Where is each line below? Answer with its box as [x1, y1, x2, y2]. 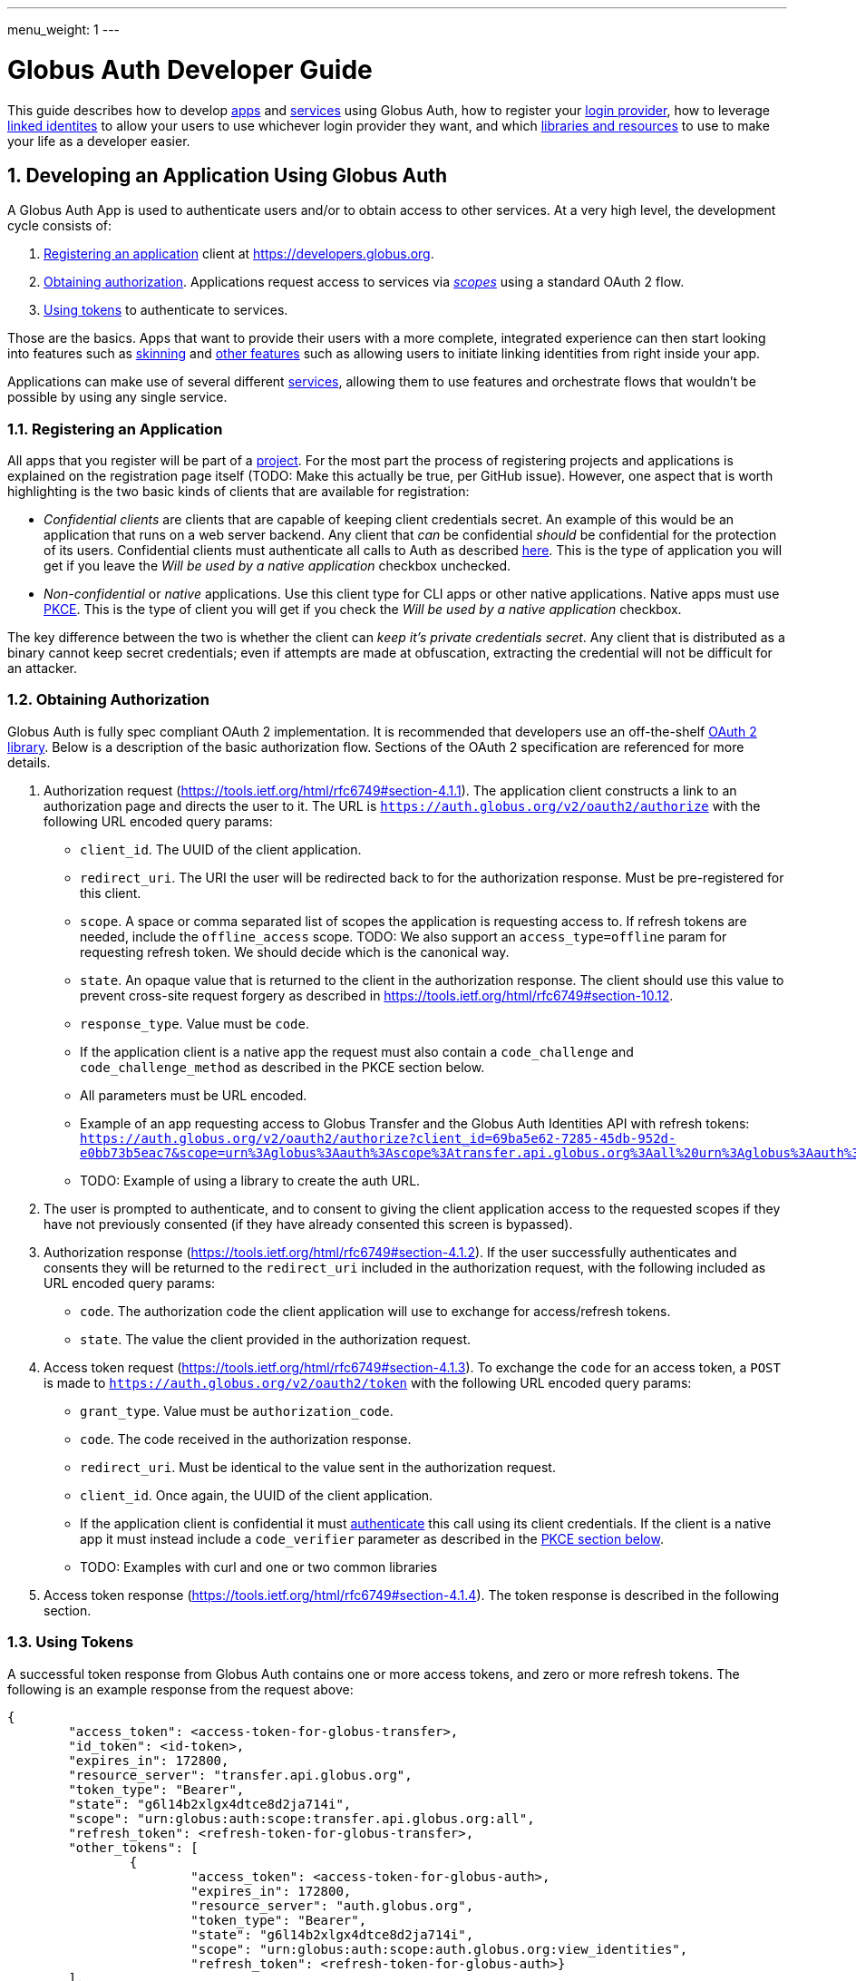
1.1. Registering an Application [7, 419, 223, 438]
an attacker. [7, 660, 77, 677]
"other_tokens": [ [68, 1839, 199, 1855]
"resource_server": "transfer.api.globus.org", [68, 1767, 413, 1782]
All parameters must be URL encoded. [80, 1087, 307, 1103]
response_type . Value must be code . [80, 1015, 310, 1031]
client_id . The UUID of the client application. [80, 841, 362, 857]
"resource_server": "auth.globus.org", [190, 1898, 474, 1913]
